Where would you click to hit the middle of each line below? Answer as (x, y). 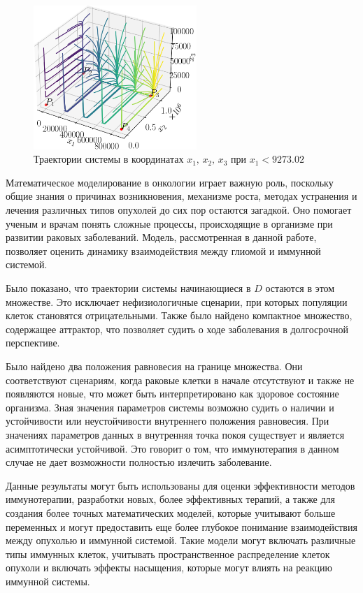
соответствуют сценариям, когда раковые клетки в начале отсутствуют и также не (180, 380)
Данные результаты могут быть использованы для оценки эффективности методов (180, 485)
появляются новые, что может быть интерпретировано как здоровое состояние (172, 394)
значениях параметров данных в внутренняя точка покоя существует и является (175, 434)
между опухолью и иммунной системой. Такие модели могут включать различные (181, 540)
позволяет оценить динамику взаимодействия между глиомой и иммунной (163, 250)
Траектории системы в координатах (109, 159)
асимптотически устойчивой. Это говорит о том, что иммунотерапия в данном (172, 448)
